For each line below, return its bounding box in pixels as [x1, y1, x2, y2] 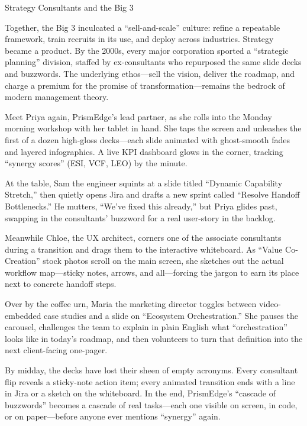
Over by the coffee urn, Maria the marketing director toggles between [5, 298, 257, 310]
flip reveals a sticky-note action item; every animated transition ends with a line [5, 375, 295, 388]
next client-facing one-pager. [5, 344, 108, 356]
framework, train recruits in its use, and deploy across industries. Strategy [5, 33, 274, 45]
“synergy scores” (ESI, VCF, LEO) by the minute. [5, 157, 188, 169]
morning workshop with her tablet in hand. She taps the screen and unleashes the [5, 122, 302, 134]
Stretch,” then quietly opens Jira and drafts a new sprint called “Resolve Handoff [5, 188, 300, 201]
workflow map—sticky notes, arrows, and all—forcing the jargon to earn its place [5, 266, 299, 278]
